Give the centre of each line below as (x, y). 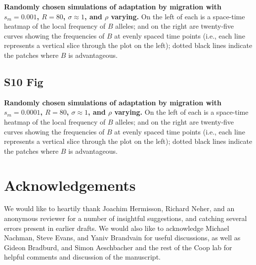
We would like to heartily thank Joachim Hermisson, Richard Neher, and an (119, 208)
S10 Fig (24, 81)
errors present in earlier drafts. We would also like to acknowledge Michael (117, 228)
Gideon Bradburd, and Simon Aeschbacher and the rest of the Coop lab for (118, 247)
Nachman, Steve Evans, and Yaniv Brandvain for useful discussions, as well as (122, 238)
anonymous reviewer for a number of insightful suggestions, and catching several (126, 218)
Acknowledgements (70, 185)
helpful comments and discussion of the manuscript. (82, 257)
